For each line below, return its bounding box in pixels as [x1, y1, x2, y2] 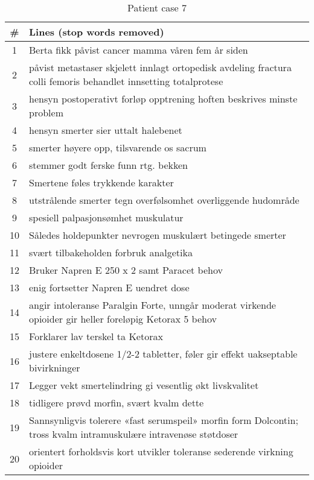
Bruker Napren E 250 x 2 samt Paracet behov [29, 263, 223, 277]
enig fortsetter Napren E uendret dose [29, 280, 190, 294]
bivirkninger [29, 361, 80, 374]
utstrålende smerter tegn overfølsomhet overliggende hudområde [29, 193, 300, 207]
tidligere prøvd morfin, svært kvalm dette [29, 396, 204, 409]
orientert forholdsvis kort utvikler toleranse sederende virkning [29, 444, 293, 458]
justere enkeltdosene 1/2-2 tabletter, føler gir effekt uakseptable [29, 347, 298, 361]
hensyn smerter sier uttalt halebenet [29, 123, 182, 137]
